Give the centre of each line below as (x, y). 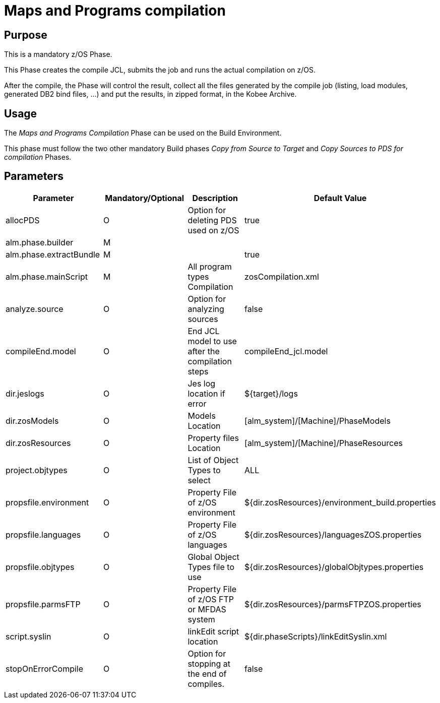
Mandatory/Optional (145, 198)
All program (210, 266)
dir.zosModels (32, 421)
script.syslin (28, 636)
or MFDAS (207, 609)
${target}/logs (271, 393)
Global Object (213, 557)
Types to (204, 470)
